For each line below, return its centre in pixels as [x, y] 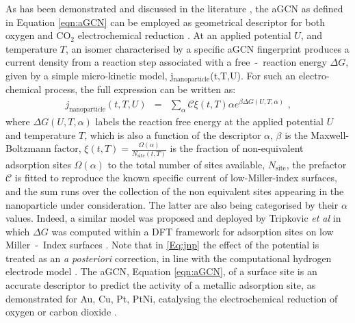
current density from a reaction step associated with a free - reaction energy [166, 62]
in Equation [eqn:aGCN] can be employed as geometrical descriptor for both [165, 22]
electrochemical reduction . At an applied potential [184, 35]
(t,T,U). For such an [253, 75]
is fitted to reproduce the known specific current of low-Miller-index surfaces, [176, 178]
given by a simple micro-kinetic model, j [90, 75]
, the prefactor [316, 164]
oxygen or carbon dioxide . [61, 312]
